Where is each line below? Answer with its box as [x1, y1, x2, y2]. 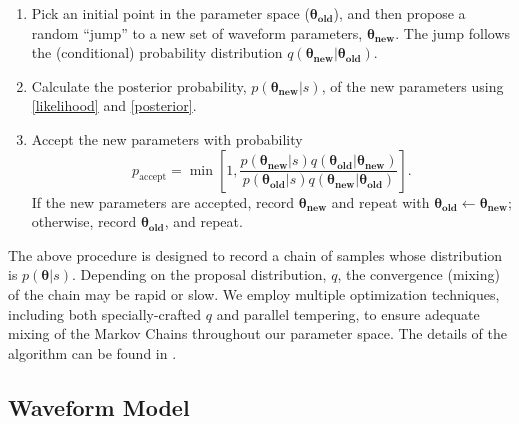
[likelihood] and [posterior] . [31, 95, 197, 116]
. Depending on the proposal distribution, [72, 264, 327, 285]
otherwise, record [31, 211, 137, 232]
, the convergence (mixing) [337, 264, 500, 285]
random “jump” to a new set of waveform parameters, [31, 22, 363, 43]
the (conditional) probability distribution [31, 42, 283, 63]
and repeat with [331, 191, 430, 212]
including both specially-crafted [8, 303, 202, 324]
